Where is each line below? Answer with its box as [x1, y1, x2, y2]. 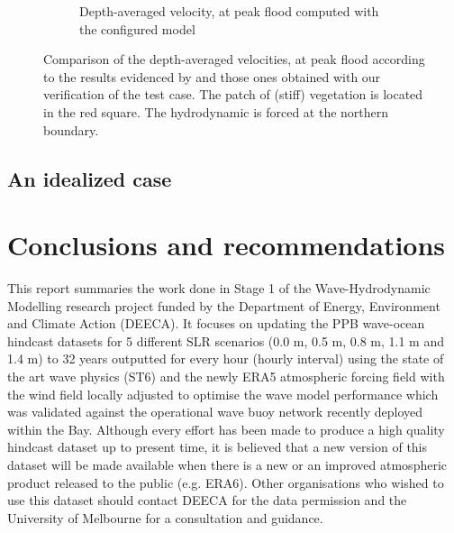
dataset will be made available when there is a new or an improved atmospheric [7, 455, 448, 473]
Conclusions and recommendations [7, 226, 446, 263]
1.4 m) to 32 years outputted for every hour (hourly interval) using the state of [7, 349, 444, 368]
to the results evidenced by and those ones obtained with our [43, 67, 381, 86]
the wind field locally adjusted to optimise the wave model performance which [7, 384, 439, 403]
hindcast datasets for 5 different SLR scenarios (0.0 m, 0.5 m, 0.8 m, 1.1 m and [7, 331, 445, 350]
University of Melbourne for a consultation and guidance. [7, 508, 323, 527]
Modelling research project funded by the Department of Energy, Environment [7, 296, 440, 315]
